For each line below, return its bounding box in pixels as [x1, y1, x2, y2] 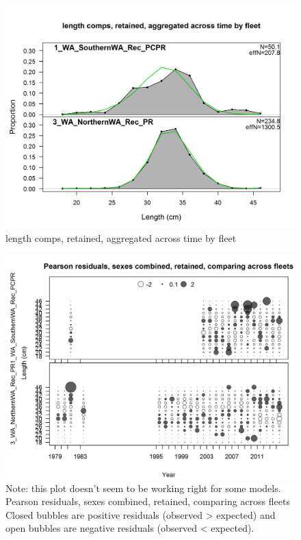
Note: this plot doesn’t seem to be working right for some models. [5, 480, 281, 495]
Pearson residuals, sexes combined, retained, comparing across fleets [5, 494, 290, 508]
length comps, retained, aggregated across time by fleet [5, 231, 237, 245]
